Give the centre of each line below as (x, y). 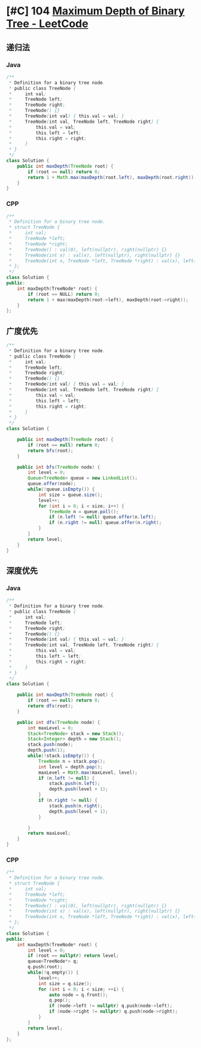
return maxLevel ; (49, 834)
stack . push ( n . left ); (74, 784)
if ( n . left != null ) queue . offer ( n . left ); (103, 517)
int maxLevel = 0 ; (51, 728)
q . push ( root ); (45, 967)
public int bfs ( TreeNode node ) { (59, 467)
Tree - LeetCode (47, 24)
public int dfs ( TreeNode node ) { (59, 722)
